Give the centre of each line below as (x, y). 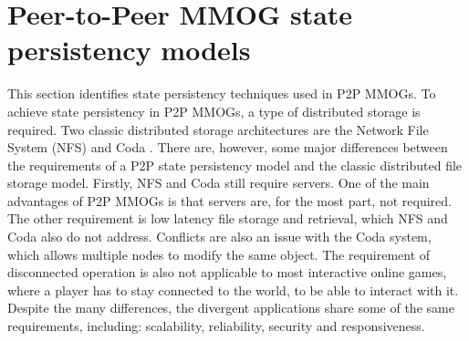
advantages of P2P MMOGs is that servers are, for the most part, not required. (229, 200)
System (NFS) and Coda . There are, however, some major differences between (228, 147)
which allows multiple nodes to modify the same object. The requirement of (219, 254)
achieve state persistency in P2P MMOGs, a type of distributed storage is (214, 111)
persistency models (129, 50)
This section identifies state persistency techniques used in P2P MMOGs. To (222, 93)
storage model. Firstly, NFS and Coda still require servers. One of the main (219, 183)
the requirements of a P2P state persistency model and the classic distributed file (235, 165)
